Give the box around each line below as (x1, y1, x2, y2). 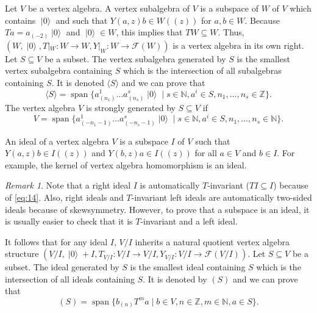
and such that (55, 13, 108, 26)
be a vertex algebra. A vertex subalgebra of (27, 2, 190, 14)
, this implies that (116, 26, 183, 38)
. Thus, (218, 26, 244, 38)
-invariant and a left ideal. (140, 215, 238, 228)
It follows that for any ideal (5, 235, 108, 248)
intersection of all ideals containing (5, 272, 135, 285)
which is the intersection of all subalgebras (123, 64, 282, 77)
